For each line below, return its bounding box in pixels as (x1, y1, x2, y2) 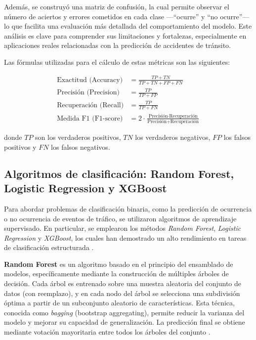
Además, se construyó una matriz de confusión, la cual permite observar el (4, 1, 229, 11)
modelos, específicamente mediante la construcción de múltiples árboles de (4, 268, 229, 279)
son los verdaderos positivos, (35, 132, 121, 142)
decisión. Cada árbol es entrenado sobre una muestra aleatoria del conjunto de (4, 278, 242, 289)
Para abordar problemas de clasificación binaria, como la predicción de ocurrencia (4, 203, 252, 213)
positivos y (4, 141, 37, 152)
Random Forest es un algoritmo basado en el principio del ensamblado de (4, 258, 233, 269)
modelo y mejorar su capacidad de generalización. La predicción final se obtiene (4, 317, 245, 327)
